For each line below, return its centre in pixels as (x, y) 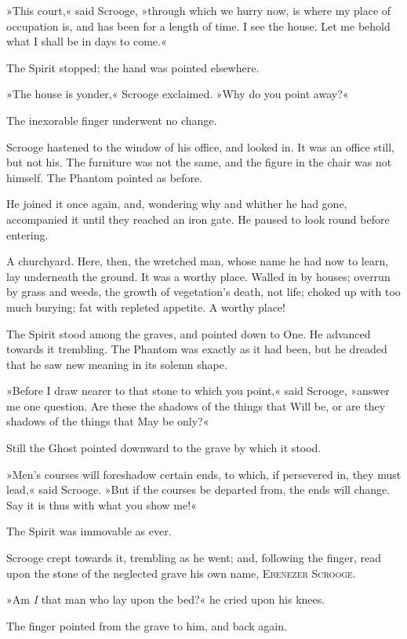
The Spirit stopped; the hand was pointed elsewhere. (133, 67)
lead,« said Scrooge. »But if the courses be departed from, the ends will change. (198, 489)
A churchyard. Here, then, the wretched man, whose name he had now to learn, (198, 261)
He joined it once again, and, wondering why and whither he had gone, (177, 204)
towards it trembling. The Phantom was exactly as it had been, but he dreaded (197, 349)
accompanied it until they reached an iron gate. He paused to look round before (198, 219)
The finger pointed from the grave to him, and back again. (147, 625)
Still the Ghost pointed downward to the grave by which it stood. (164, 448)
